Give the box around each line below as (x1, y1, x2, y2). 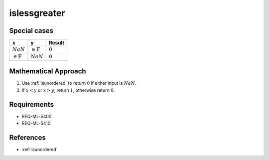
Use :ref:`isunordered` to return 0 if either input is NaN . (21, 80, 136, 86)
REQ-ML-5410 (21, 120, 51, 127)
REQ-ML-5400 (21, 113, 52, 119)
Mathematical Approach (9, 67, 87, 76)
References (9, 133, 46, 142)
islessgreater (9, 7, 65, 18)
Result (49, 39, 65, 46)
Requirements (9, 100, 54, 109)
